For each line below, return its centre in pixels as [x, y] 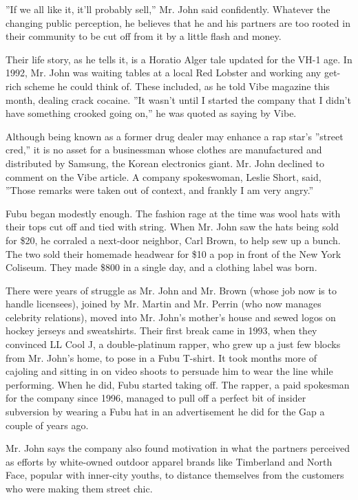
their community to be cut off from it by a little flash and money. [144, 36]
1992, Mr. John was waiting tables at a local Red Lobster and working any [164, 73]
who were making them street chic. [79, 488]
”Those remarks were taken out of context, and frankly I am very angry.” [160, 190]
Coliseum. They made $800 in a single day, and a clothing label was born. [161, 267]
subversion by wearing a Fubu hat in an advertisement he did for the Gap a [165, 412]
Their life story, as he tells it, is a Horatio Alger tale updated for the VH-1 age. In [179, 59]
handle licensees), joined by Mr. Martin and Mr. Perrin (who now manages [164, 304]
